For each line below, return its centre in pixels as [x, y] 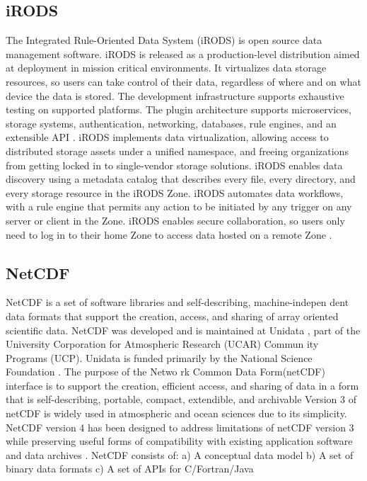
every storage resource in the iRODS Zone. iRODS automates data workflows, [175, 192]
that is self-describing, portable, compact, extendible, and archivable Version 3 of [181, 399]
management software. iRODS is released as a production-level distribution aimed [183, 53]
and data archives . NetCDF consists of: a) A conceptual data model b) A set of [180, 454]
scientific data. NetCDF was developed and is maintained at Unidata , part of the [183, 330]
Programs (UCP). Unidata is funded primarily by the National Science [159, 357]
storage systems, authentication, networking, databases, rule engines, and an [171, 123]
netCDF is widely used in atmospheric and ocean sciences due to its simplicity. [176, 413]
